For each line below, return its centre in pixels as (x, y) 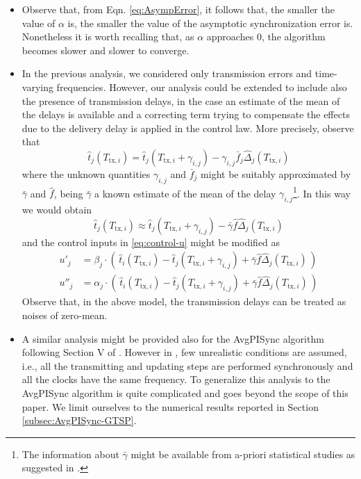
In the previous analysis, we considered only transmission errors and (167, 73)
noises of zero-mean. (65, 315)
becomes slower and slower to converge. (106, 50)
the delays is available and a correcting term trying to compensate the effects (186, 114)
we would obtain (57, 210)
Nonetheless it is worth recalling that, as (108, 36)
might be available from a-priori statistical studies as (243, 454)
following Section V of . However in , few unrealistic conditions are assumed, (184, 352)
